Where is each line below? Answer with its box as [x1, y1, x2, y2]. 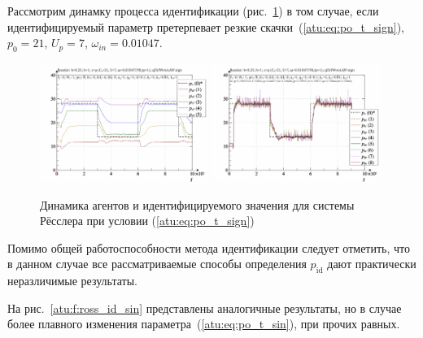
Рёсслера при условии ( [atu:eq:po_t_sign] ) [40, 212, 255, 229]
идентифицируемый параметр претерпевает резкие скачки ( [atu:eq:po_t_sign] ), [7, 18, 404, 35]
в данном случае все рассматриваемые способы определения [7, 255, 307, 272]
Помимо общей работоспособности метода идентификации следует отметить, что [7, 239, 410, 256]
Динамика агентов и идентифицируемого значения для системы [40, 196, 355, 213]
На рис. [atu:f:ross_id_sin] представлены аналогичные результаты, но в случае [7, 299, 402, 316]
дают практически [327, 255, 416, 272]
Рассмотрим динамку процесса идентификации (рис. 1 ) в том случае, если [7, 2, 379, 19]
